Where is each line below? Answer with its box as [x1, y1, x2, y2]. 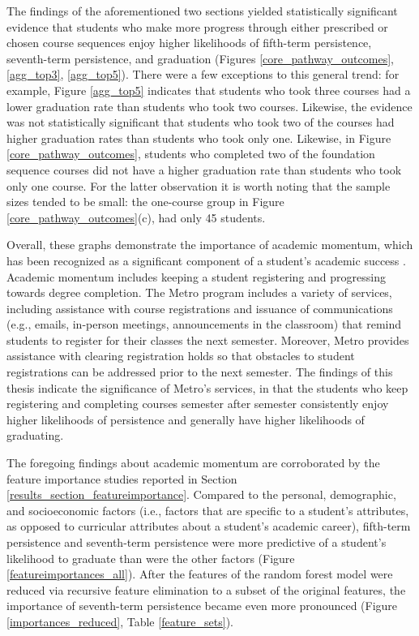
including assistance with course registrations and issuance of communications [6, 299, 393, 316]
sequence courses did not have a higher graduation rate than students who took [6, 161, 402, 178]
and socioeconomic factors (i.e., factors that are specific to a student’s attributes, [6, 501, 409, 518]
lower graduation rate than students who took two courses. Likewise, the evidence [6, 97, 413, 114]
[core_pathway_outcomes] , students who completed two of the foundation [6, 145, 375, 162]
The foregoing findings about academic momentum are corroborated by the [6, 454, 380, 471]
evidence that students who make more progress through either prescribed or [6, 18, 388, 35]
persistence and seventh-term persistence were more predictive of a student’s [6, 534, 387, 550]
